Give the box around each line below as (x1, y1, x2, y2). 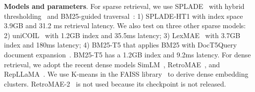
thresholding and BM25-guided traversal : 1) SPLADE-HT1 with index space (4, 10, 243, 21)
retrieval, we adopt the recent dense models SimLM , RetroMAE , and (4, 59, 220, 69)
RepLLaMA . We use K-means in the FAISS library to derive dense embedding (4, 69, 249, 79)
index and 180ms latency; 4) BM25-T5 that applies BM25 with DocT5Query (4, 40, 237, 50)
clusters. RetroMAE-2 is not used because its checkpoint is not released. (4, 78, 226, 89)
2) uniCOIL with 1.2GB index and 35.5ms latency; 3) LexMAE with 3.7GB (4, 30, 241, 40)
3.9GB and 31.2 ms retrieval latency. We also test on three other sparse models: (4, 20, 246, 31)
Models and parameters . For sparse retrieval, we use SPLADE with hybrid (4, 1, 245, 11)
